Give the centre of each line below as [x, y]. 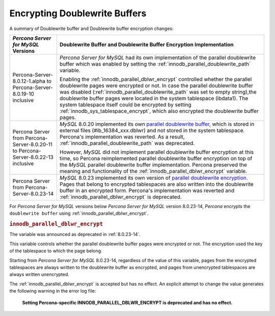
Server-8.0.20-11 [33, 144]
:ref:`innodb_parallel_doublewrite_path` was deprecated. [127, 143]
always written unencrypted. [39, 274]
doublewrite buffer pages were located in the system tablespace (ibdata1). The [154, 98]
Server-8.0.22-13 [33, 157]
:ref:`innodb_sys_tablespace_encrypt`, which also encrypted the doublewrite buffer [159, 111]
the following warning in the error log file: [53, 291]
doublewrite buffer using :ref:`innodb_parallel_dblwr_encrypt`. [79, 213]
